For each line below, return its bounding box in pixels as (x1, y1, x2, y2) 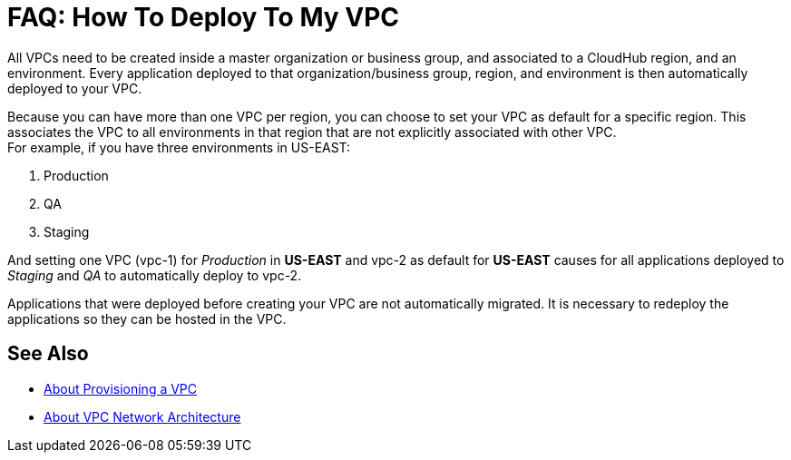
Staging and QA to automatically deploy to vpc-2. (7, 267, 302, 283)
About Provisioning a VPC (44, 380, 198, 396)
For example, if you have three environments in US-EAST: (7, 139, 351, 155)
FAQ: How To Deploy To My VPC (7, 2, 400, 33)
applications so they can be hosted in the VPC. (7, 310, 287, 327)
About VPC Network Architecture (44, 408, 241, 425)
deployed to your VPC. (7, 80, 142, 96)
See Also (7, 342, 89, 366)
